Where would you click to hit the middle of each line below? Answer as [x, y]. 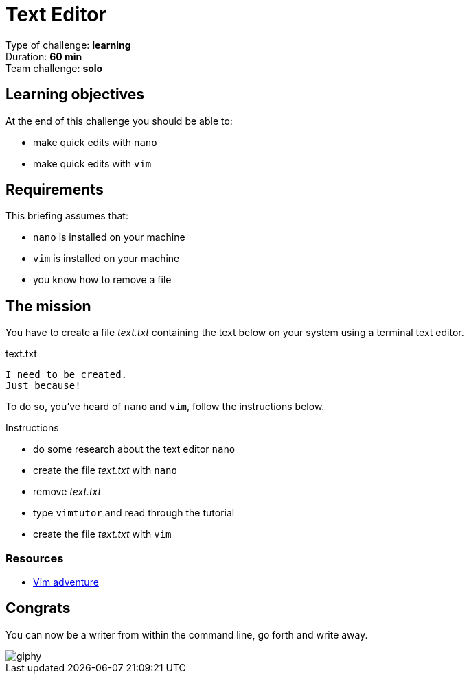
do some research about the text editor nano [134, 449]
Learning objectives [75, 95]
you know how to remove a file [102, 280]
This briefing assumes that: [67, 216]
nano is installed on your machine [109, 237]
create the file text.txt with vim [102, 534]
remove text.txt [67, 492]
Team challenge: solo [54, 68]
